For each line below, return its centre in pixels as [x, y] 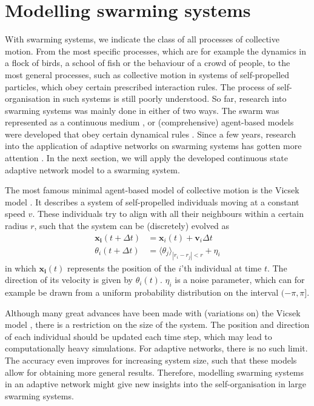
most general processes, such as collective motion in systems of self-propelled [147, 74]
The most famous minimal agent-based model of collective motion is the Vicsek [152, 190]
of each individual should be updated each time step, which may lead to [139, 336]
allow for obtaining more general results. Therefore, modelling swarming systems [155, 372]
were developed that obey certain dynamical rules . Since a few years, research [150, 134]
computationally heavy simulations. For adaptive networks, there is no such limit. [156, 348]
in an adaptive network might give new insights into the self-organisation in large [156, 384]
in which [21, 268]
